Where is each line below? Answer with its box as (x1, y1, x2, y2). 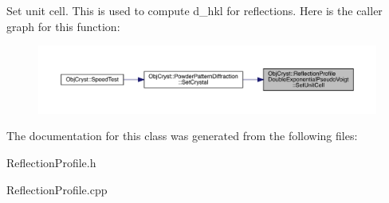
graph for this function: (6, 18, 120, 34)
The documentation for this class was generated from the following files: (6, 127, 358, 144)
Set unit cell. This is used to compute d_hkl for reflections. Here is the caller (6, 2, 383, 18)
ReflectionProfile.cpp (6, 181, 108, 197)
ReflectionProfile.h (6, 154, 96, 171)
